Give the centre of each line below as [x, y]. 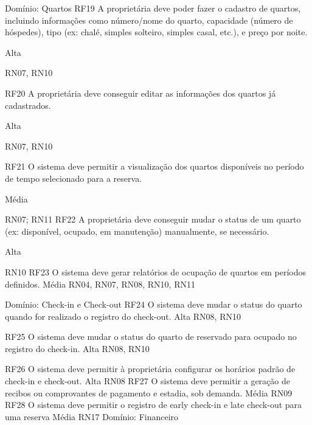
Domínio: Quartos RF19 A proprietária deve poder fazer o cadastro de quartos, [153, 8]
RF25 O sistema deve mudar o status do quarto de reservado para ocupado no [151, 337]
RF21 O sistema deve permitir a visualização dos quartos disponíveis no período [154, 166]
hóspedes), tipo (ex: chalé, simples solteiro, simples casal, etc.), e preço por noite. [156, 32]
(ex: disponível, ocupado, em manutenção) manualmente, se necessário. [137, 231]
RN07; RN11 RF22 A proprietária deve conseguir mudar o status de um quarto [153, 219]
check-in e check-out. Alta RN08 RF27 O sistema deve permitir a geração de [147, 381]
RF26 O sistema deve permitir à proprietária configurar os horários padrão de [150, 369]
